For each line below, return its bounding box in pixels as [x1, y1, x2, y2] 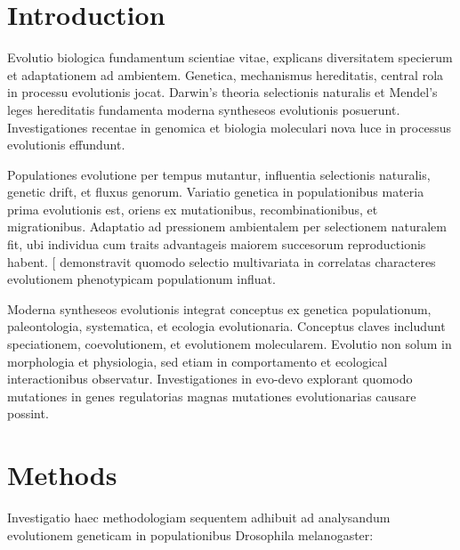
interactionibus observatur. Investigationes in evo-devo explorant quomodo [7, 369, 413, 388]
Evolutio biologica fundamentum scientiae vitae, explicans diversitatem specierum [7, 48, 453, 67]
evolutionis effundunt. [7, 135, 125, 154]
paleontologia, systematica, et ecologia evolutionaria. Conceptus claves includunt [7, 317, 446, 336]
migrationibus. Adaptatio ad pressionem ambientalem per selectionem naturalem [7, 217, 447, 236]
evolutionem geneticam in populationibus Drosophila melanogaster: [7, 525, 374, 544]
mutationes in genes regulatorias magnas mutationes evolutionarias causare [7, 386, 416, 405]
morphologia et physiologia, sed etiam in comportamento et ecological [7, 352, 388, 370]
